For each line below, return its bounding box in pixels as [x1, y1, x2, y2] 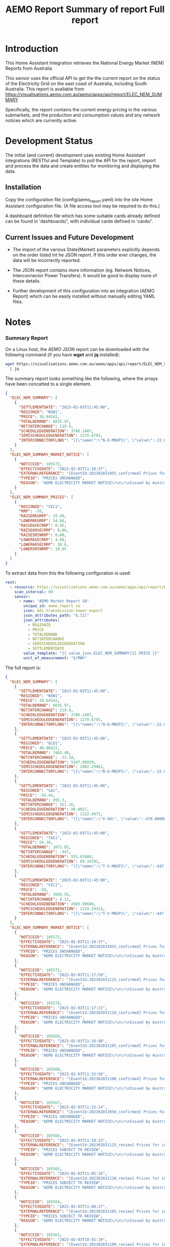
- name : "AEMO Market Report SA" [18, 599, 90, 604]
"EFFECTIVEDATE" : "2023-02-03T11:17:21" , [18, 1005, 108, 1011]
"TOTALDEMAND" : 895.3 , [18, 797, 67, 803]
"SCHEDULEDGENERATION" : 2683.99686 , [18, 901, 96, 906]
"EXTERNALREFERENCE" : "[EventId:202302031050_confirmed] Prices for [18, 1110, 166, 1115]
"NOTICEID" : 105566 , [18, 1133, 62, 1138]
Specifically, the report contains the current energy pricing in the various [5, 106, 157, 112]
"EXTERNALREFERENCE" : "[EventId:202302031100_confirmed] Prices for [18, 1077, 166, 1082]
